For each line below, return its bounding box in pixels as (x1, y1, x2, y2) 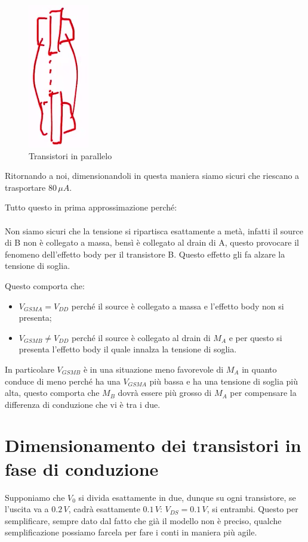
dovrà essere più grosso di (118, 386, 212, 399)
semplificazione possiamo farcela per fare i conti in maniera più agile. (5, 526, 257, 538)
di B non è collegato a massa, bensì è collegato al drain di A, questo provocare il (5, 236, 299, 249)
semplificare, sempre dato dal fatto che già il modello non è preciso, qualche (5, 514, 282, 526)
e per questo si (229, 331, 282, 343)
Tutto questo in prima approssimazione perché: (5, 201, 177, 213)
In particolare (5, 363, 54, 375)
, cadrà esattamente (68, 503, 140, 515)
